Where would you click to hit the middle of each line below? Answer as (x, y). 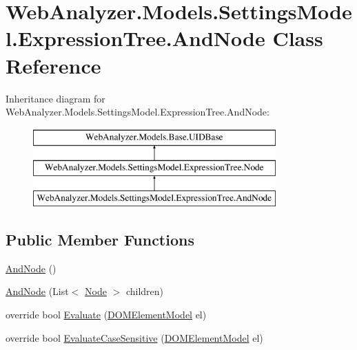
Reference (53, 65)
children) (145, 291)
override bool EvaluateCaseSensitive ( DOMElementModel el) (134, 337)
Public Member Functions (100, 240)
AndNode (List (37, 291)
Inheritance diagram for (55, 98)
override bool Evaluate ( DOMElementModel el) (106, 315)
